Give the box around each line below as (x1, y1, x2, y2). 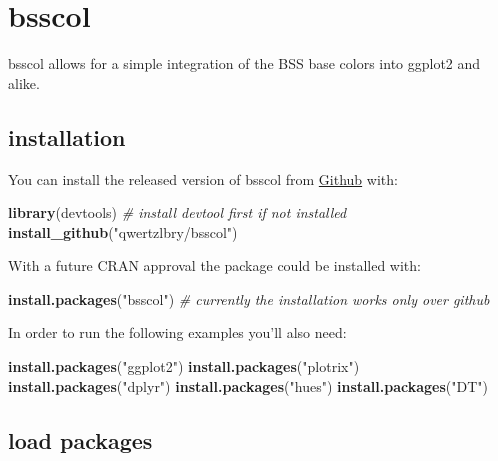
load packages (8, 424, 153, 455)
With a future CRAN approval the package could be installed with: (8, 255, 421, 276)
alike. (8, 72, 40, 93)
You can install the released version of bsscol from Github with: (8, 168, 398, 189)
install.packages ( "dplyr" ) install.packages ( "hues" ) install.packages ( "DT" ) (8, 375, 489, 396)
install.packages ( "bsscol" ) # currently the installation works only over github (8, 288, 490, 309)
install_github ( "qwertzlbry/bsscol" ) (8, 221, 238, 242)
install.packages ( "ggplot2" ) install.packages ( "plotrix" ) (8, 356, 360, 377)
